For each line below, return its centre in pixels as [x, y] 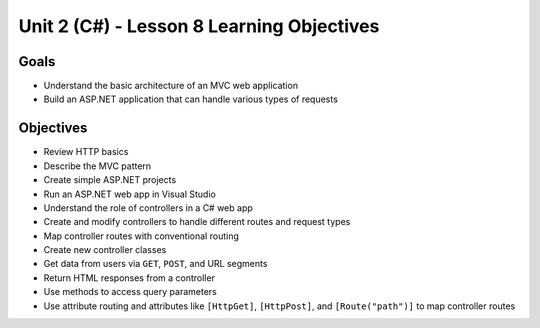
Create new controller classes [105, 250]
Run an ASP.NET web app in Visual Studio [130, 194]
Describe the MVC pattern [97, 166]
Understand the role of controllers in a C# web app [148, 207]
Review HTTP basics [86, 152]
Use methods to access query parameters [130, 292]
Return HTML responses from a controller [129, 277]
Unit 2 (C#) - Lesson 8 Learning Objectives [199, 26]
